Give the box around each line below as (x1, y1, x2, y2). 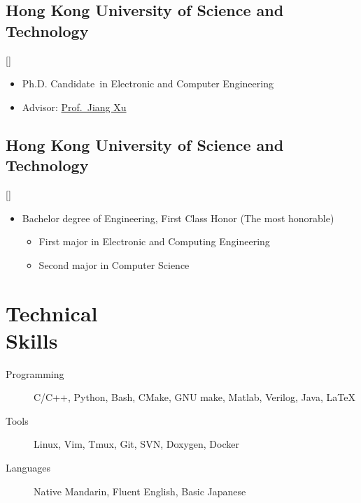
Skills (6, 326, 58, 354)
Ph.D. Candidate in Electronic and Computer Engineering (22, 76, 274, 91)
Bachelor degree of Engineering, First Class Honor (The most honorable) (22, 210, 334, 225)
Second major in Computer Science (38, 257, 190, 272)
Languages (6, 460, 51, 475)
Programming (6, 366, 64, 381)
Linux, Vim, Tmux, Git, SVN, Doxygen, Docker (34, 437, 239, 451)
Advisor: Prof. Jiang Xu (22, 99, 127, 114)
